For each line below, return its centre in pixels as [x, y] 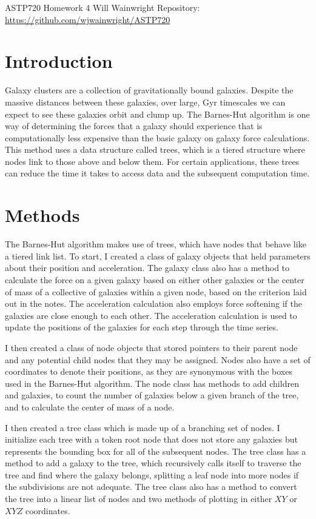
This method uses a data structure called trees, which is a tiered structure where [155, 149]
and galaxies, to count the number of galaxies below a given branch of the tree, [152, 395]
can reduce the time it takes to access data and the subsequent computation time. [157, 173]
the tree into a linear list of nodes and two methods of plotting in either [139, 499]
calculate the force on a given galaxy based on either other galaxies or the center [155, 279]
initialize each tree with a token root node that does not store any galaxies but [151, 439]
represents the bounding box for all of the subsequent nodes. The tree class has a [156, 451]
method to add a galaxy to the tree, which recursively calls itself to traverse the [153, 463]
